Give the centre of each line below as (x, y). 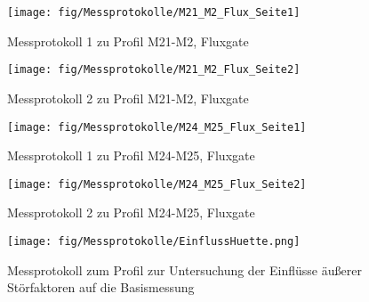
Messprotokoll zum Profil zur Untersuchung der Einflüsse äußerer (184, 269)
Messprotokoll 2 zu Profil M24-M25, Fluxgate (131, 212)
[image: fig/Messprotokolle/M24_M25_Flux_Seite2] (157, 184)
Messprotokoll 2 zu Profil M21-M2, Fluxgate (128, 98)
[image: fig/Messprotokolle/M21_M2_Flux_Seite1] (154, 12)
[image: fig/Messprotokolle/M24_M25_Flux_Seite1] (157, 127)
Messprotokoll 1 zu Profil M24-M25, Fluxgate (131, 155)
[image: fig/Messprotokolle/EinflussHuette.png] (154, 241)
